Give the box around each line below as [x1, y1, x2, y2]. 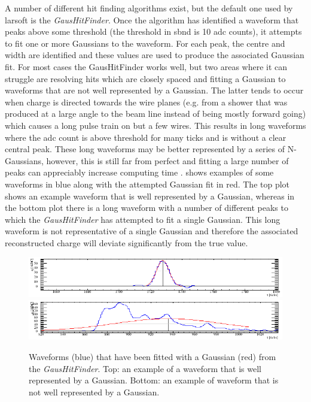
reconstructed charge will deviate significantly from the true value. [5, 236, 248, 249]
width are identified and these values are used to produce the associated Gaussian [5, 49, 304, 61]
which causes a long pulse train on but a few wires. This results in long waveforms [5, 119, 306, 131]
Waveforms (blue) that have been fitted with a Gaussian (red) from [29, 350, 276, 363]
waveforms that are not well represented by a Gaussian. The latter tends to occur [5, 84, 304, 96]
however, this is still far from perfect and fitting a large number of [46, 154, 289, 167]
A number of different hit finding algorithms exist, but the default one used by [5, 2, 293, 14]
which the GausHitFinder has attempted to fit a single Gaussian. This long [5, 213, 280, 225]
